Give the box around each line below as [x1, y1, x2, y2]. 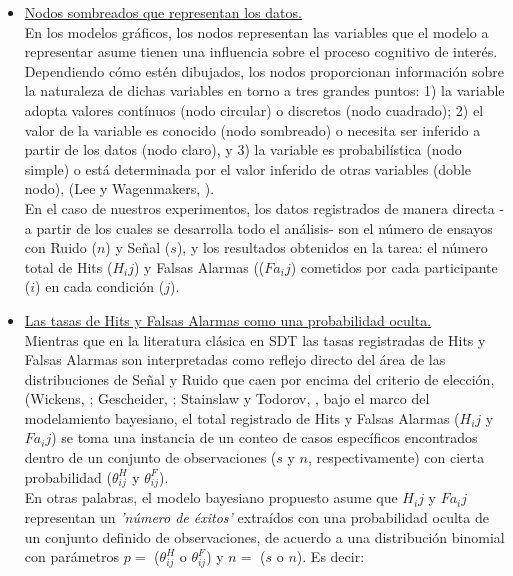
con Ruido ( [24, 237, 97, 258]
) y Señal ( [105, 237, 171, 258]
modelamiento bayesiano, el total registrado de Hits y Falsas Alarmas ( [24, 407, 460, 428]
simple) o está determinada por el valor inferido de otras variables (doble [24, 158, 472, 179]
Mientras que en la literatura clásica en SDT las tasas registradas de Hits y [24, 329, 486, 350]
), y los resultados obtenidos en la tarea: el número [176, 237, 488, 258]
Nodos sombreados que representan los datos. [24, 2, 302, 22]
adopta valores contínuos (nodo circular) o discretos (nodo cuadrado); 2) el [24, 99, 484, 120]
